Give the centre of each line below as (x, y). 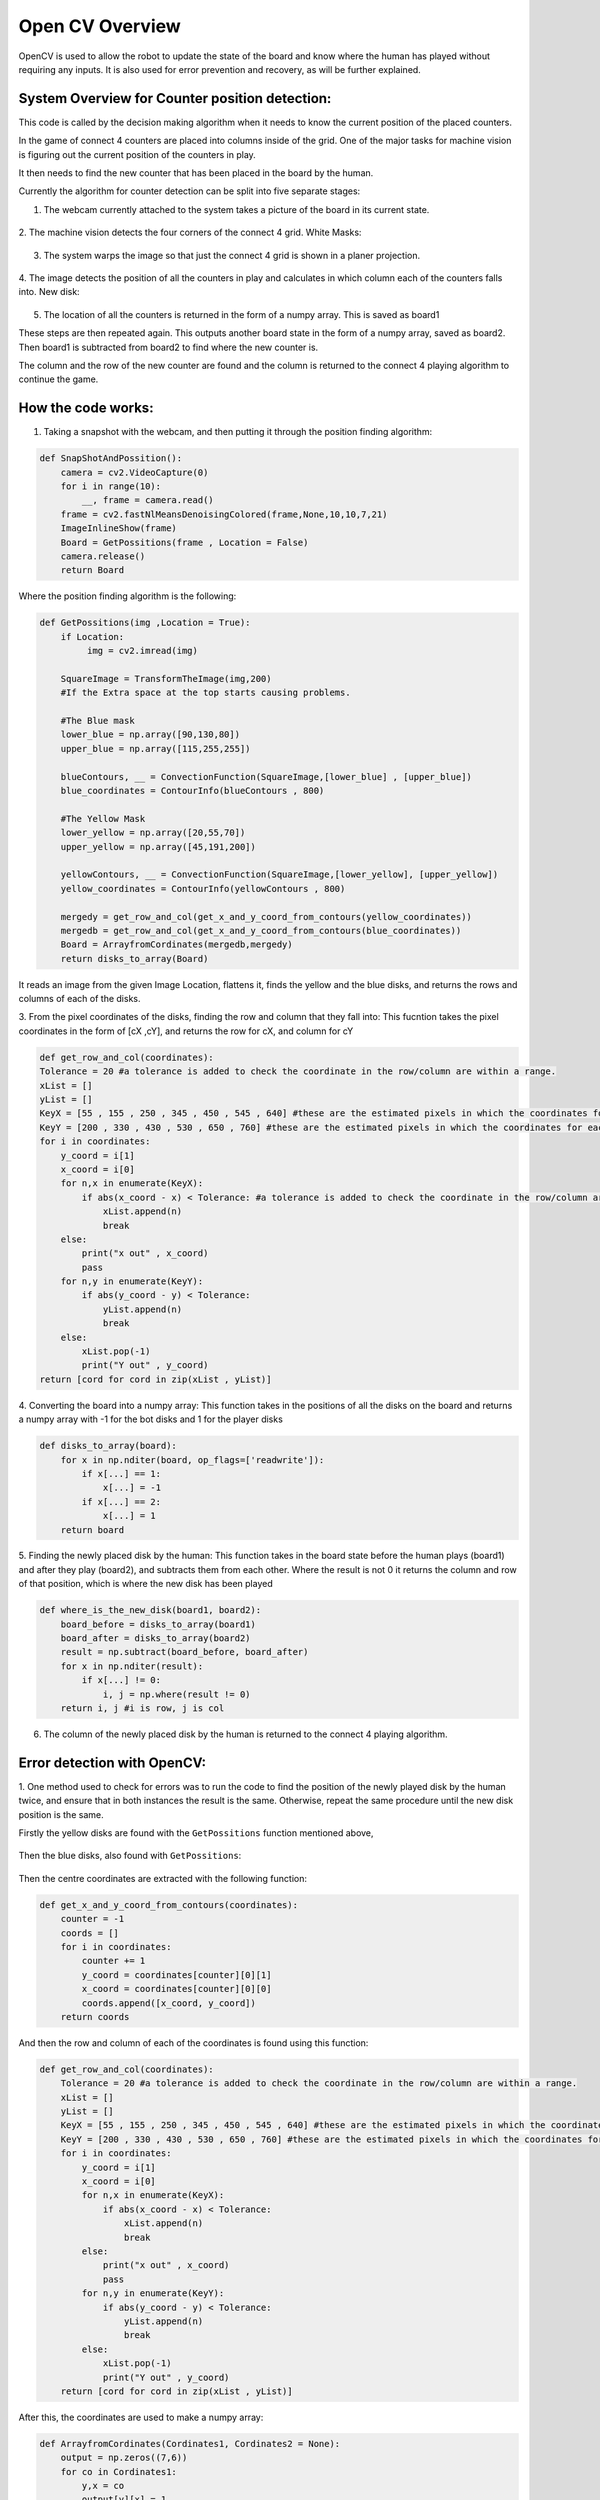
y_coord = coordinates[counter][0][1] (176, 1974)
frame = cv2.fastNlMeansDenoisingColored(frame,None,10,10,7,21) (224, 514)
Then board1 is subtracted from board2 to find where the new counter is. (168, 347)
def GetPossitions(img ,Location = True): (145, 623)
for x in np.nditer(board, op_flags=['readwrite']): (192, 1459)
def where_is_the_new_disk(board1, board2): (150, 1610)
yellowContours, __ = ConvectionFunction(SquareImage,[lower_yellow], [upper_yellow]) (279, 874)
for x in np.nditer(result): (132, 1666)
